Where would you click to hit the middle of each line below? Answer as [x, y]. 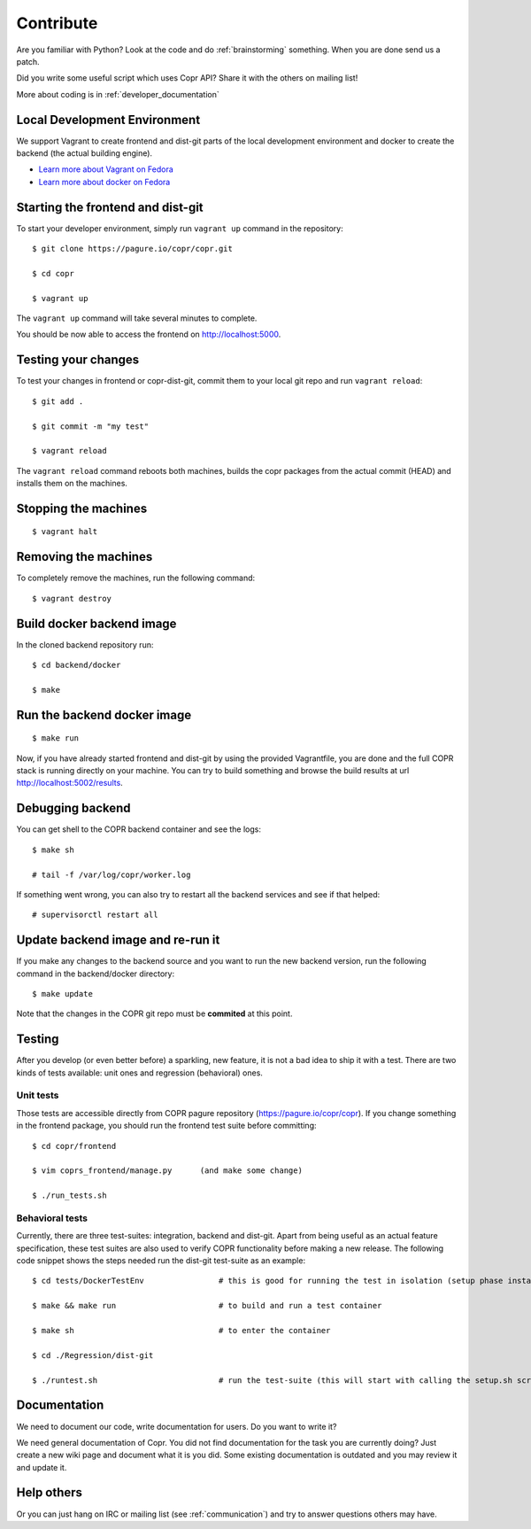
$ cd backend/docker [77, 665]
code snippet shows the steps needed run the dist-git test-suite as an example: [161, 1261]
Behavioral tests [52, 1218]
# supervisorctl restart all [95, 915]
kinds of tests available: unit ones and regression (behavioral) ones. [139, 1073]
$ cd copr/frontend [74, 1146]
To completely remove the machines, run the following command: [136, 578]
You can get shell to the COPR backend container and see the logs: [139, 829]
